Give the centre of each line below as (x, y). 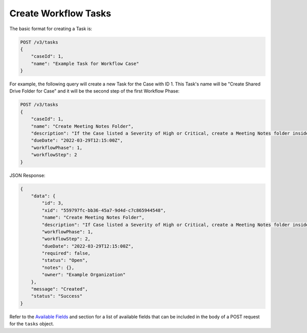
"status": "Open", (65, 260)
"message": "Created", (59, 289)
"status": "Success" (57, 296)
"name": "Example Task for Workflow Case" (85, 63)
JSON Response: (27, 175)
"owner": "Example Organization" (84, 275)
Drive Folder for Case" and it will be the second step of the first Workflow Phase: (94, 91)
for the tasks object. (32, 324)
